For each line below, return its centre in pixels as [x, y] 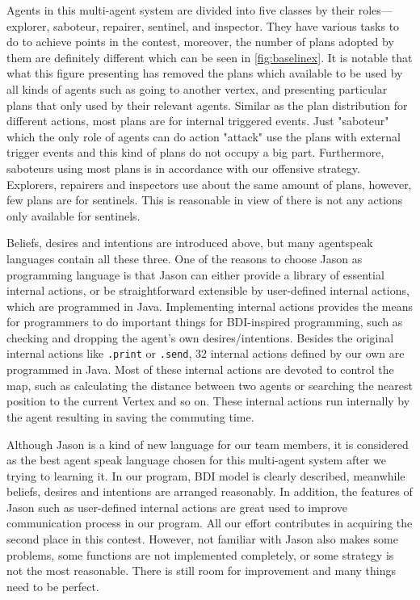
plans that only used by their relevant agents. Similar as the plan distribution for [207, 105]
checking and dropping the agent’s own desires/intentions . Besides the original [200, 337]
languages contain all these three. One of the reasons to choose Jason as [185, 258]
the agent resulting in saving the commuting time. [130, 416]
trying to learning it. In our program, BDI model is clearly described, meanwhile [206, 475]
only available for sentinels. [73, 215]
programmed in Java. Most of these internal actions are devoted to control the [200, 369]
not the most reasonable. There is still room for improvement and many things [202, 571]
